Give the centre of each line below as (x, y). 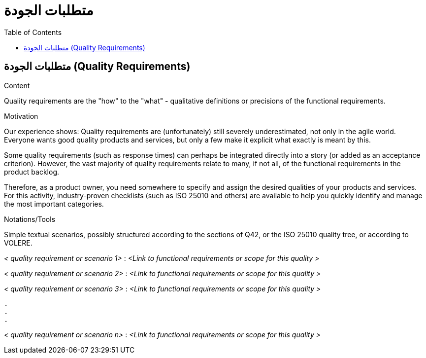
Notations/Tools (30, 219)
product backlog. (32, 172)
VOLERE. (18, 243)
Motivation (21, 116)
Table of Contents (33, 32)
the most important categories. (54, 204)
